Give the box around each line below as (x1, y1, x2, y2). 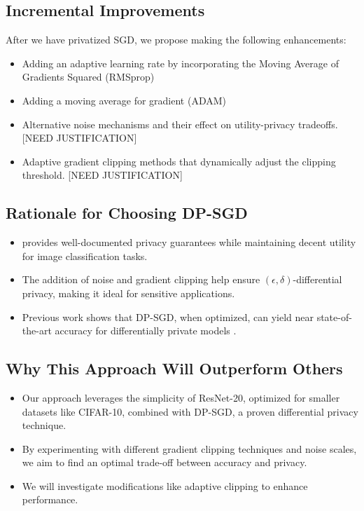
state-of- (316, 309, 352, 324)
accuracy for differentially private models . (55, 323, 237, 338)
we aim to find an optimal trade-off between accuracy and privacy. (22, 455, 307, 470)
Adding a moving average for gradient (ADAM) (22, 93, 227, 107)
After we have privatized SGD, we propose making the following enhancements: (6, 32, 346, 47)
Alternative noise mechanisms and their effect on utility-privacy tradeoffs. (22, 116, 338, 131)
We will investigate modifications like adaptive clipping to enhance (22, 478, 308, 493)
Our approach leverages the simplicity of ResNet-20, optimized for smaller (22, 390, 340, 404)
